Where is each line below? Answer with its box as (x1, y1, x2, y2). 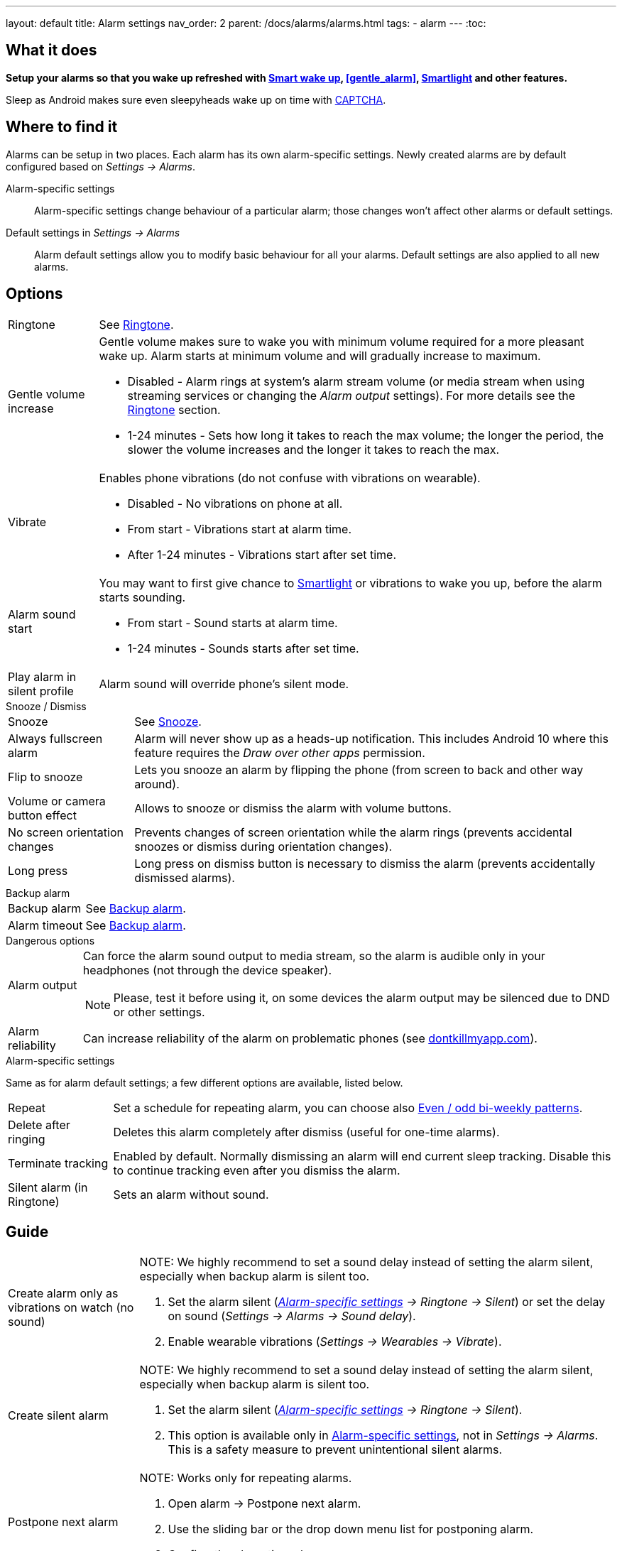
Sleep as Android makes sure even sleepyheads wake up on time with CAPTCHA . (6, 93, 386, 106)
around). (134, 776, 180, 791)
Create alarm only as (8, 1286, 119, 1301)
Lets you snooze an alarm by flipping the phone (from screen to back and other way (134, 762, 584, 777)
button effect (8, 807, 77, 822)
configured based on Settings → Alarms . (6, 160, 195, 173)
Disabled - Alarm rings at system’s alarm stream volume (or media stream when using (127, 374, 585, 388)
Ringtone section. (127, 402, 221, 417)
